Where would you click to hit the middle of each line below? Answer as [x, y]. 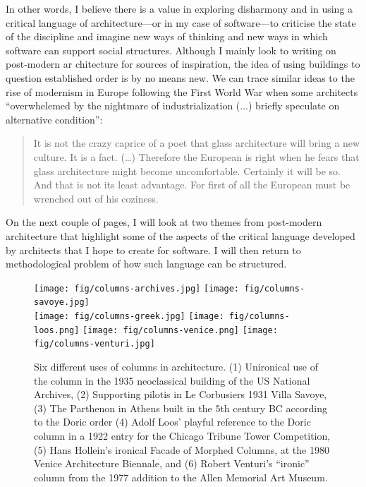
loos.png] [57, 330]
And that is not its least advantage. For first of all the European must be [192, 185]
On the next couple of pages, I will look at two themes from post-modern [164, 222]
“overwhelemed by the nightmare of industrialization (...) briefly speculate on [173, 106]
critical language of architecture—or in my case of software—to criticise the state [181, 22]
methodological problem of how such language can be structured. [146, 264]
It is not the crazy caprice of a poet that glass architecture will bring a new [197, 143]
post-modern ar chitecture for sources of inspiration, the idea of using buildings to [183, 64]
